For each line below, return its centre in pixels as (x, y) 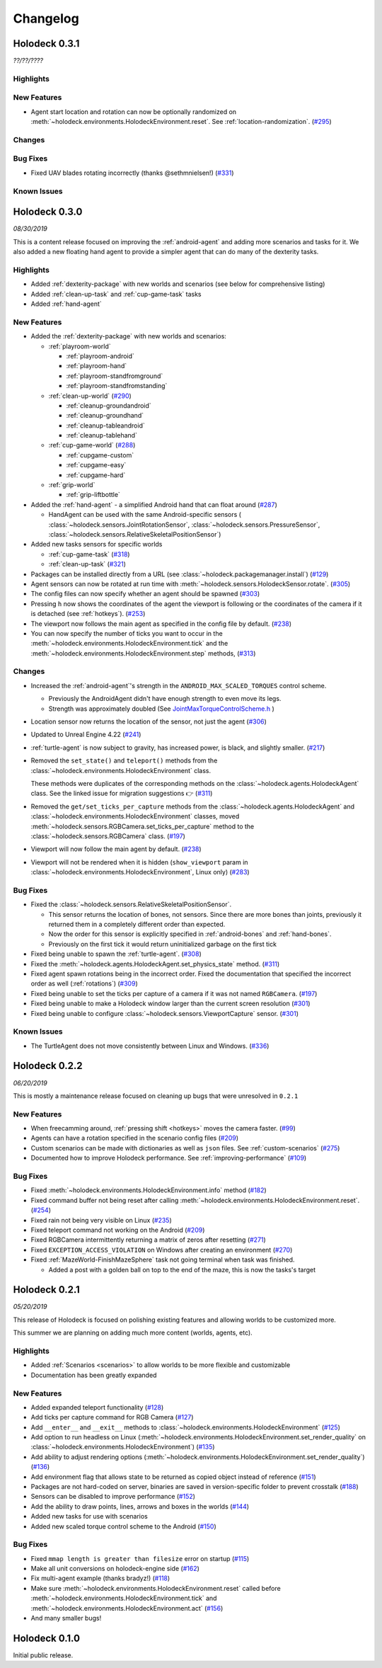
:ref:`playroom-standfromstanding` (117, 386)
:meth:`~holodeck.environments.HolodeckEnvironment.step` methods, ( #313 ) (143, 653)
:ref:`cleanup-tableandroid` (105, 425)
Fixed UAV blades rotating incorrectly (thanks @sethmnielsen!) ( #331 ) (132, 173)
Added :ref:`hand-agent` (66, 304)
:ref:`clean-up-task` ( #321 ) (87, 564)
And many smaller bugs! (66, 1618)
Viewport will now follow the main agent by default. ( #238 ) (116, 849)
